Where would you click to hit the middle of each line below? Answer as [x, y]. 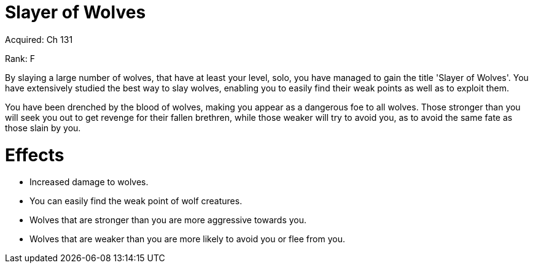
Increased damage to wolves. [89, 182]
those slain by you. [43, 128]
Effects [35, 155]
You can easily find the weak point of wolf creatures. [136, 201]
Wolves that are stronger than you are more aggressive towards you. [168, 220]
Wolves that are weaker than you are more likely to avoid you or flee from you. [187, 239]
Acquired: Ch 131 [39, 39]
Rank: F [20, 58]
